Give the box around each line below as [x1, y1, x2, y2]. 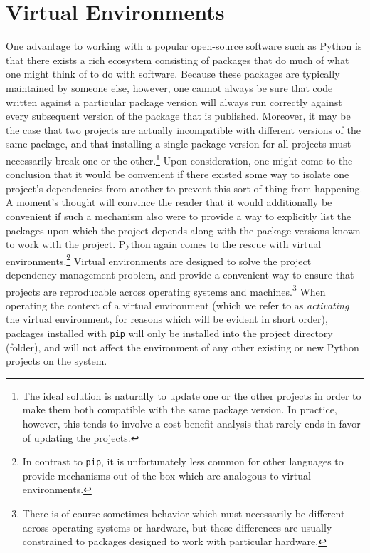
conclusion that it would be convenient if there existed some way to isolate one [6, 167, 349, 182]
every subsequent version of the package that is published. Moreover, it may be [6, 108, 351, 123]
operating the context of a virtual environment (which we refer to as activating [6, 297, 349, 312]
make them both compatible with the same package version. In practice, [22, 402, 337, 417]
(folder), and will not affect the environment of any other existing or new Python [6, 339, 359, 354]
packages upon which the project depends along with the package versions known [6, 222, 361, 237]
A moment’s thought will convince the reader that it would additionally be [6, 195, 332, 210]
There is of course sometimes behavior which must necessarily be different [22, 506, 345, 521]
